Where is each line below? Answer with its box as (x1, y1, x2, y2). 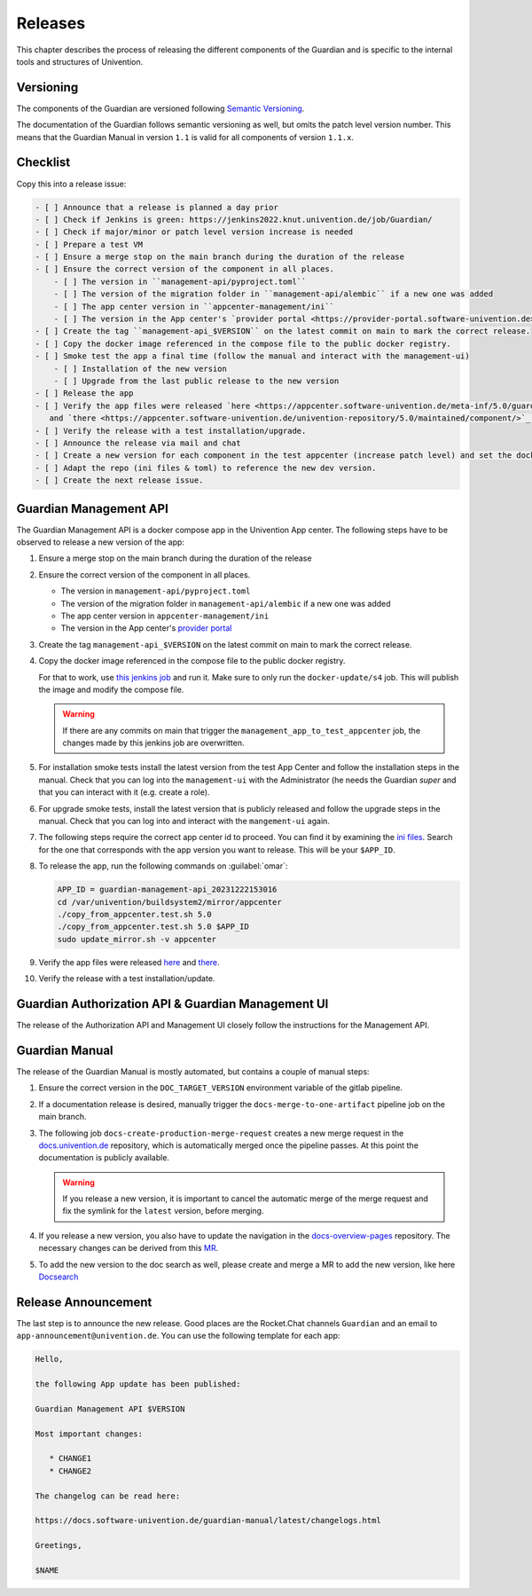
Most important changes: (35, 1428, 144, 1439)
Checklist (16, 155, 71, 170)
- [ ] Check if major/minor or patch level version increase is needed (35, 227, 354, 237)
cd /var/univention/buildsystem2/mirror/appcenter (57, 897, 283, 907)
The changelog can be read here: (35, 1490, 181, 1501)
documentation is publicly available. (38, 1152, 170, 1163)
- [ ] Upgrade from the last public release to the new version (53, 375, 340, 386)
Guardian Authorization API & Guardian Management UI (16, 996, 329, 1011)
